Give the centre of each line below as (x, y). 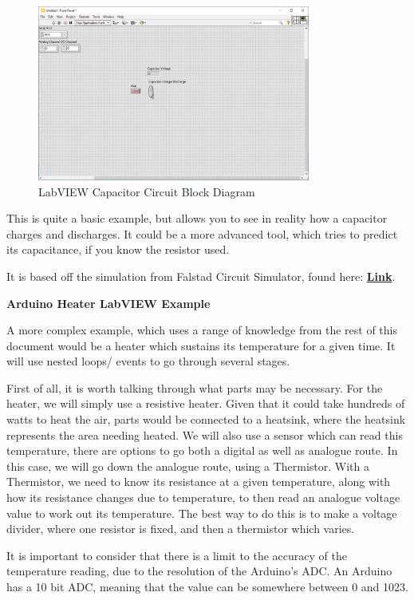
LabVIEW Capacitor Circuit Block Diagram (147, 191)
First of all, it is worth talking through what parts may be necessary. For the (195, 387)
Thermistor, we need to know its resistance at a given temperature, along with (199, 482)
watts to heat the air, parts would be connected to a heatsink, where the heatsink (206, 419)
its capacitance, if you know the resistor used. (118, 249)
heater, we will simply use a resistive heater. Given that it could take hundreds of (206, 403)
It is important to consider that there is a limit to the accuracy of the (177, 555)
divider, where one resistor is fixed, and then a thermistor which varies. (181, 529)
